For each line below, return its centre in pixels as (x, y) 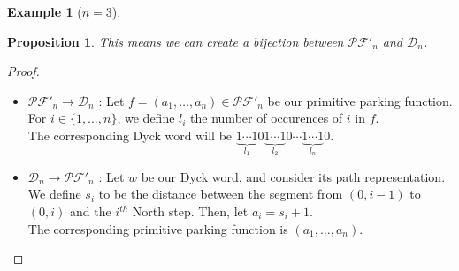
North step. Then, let (190, 211)
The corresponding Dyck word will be (130, 135)
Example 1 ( (45, 11)
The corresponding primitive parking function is (158, 228)
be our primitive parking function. (360, 100)
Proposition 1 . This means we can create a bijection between (176, 41)
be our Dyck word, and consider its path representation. (293, 176)
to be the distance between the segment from (221, 194)
